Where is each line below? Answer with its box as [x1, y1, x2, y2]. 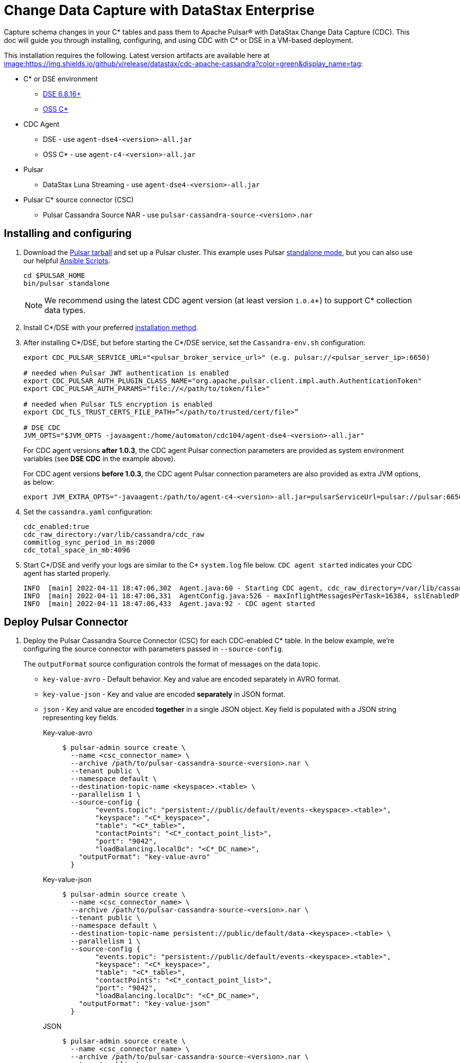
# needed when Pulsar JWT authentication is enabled [23, 369, 229, 377]
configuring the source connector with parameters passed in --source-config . [23, 645, 284, 653]
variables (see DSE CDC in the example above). [23, 454, 175, 463]
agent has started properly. [23, 569, 111, 577]
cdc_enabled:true [23, 522, 89, 531]
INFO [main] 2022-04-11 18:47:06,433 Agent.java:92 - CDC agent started [23, 599, 315, 608]
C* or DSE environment [23, 74, 98, 83]
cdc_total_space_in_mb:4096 [23, 546, 131, 554]
